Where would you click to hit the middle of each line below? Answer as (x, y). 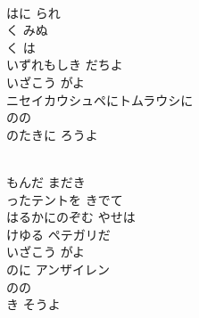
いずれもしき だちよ (65, 65)
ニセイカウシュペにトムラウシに (100, 99)
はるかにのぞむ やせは (71, 217)
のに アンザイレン (58, 269)
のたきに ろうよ (52, 134)
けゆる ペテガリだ (58, 234)
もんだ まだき (46, 181)
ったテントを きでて (65, 199)
